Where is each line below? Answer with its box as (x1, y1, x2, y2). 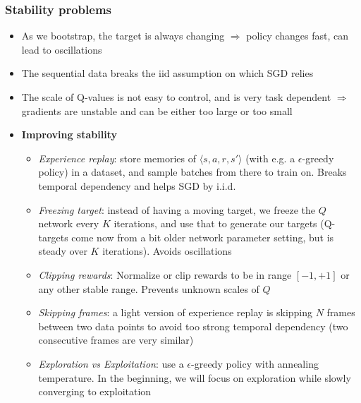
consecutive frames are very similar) (38, 332, 194, 347)
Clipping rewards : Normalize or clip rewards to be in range (38, 267, 292, 282)
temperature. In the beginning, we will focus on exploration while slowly (38, 370, 351, 385)
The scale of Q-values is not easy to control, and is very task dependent (21, 90, 331, 104)
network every (38, 216, 99, 231)
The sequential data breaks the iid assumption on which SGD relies (21, 66, 314, 80)
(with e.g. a (245, 150, 295, 165)
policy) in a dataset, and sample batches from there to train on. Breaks (38, 164, 347, 179)
